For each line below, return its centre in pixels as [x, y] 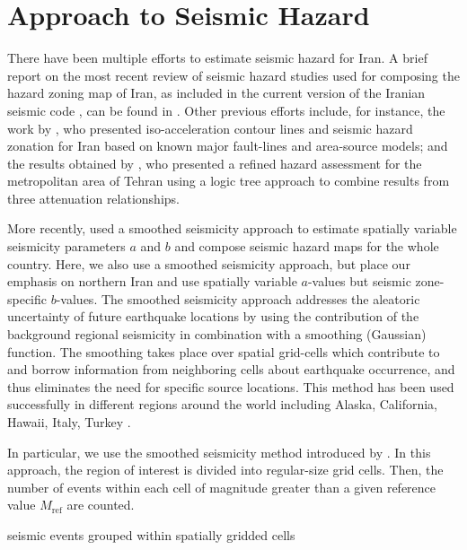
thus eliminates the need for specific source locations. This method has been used [231, 386]
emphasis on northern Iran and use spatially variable [152, 281]
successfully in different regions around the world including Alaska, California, [222, 404]
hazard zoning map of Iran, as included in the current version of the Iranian [216, 93]
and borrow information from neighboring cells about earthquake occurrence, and [231, 369]
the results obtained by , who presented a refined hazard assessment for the [215, 163]
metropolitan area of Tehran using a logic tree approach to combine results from [229, 181]
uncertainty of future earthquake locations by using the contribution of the [213, 316]
